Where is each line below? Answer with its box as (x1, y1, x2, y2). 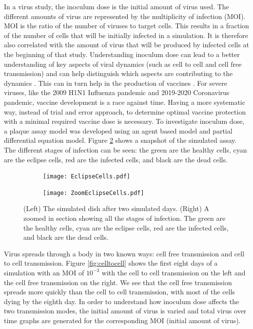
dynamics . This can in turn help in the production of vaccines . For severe (4, 77, 228, 88)
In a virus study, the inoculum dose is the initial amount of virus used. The (4, 1, 229, 11)
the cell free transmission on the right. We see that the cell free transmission (4, 277, 232, 287)
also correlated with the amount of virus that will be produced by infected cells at (4, 39, 249, 50)
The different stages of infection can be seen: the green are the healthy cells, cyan (4, 144, 247, 155)
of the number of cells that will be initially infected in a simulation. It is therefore (4, 30, 248, 40)
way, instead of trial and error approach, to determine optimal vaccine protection (4, 106, 246, 116)
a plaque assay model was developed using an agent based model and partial (4, 125, 233, 135)
